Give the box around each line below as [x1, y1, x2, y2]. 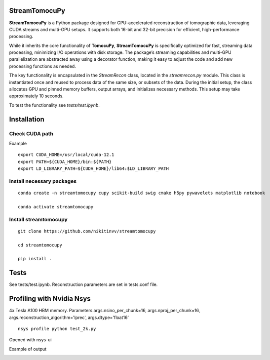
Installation [9, 115, 44, 123]
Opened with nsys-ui [9, 337, 52, 343]
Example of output [9, 346, 47, 352]
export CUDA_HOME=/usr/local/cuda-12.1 [18, 152, 115, 158]
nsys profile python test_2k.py [18, 326, 96, 331]
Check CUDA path [9, 130, 54, 137]
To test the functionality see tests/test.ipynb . [9, 102, 100, 108]
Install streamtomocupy [9, 216, 68, 223]
